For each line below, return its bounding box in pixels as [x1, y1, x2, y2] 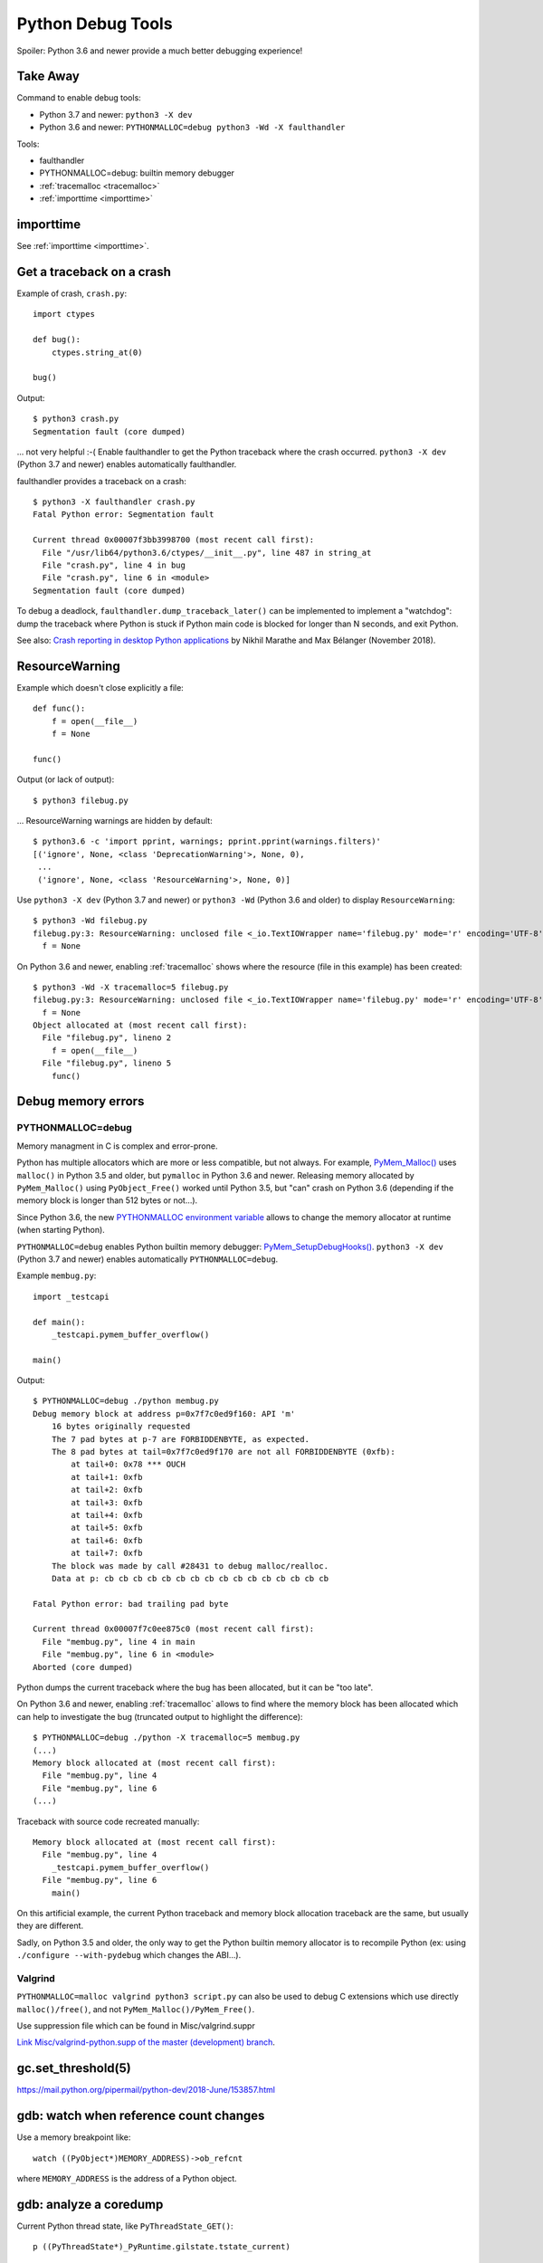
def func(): [33, 703, 86, 714]
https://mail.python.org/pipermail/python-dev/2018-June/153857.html [16, 2085, 276, 2096]
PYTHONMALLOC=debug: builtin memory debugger [39, 167, 235, 178]
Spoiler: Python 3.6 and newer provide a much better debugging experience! [16, 45, 303, 56]
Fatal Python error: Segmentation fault [33, 510, 214, 520]
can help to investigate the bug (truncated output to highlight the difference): [16, 1711, 303, 1722]
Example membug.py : [16, 1270, 97, 1281]
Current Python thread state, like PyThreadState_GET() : [16, 2220, 233, 2231]
